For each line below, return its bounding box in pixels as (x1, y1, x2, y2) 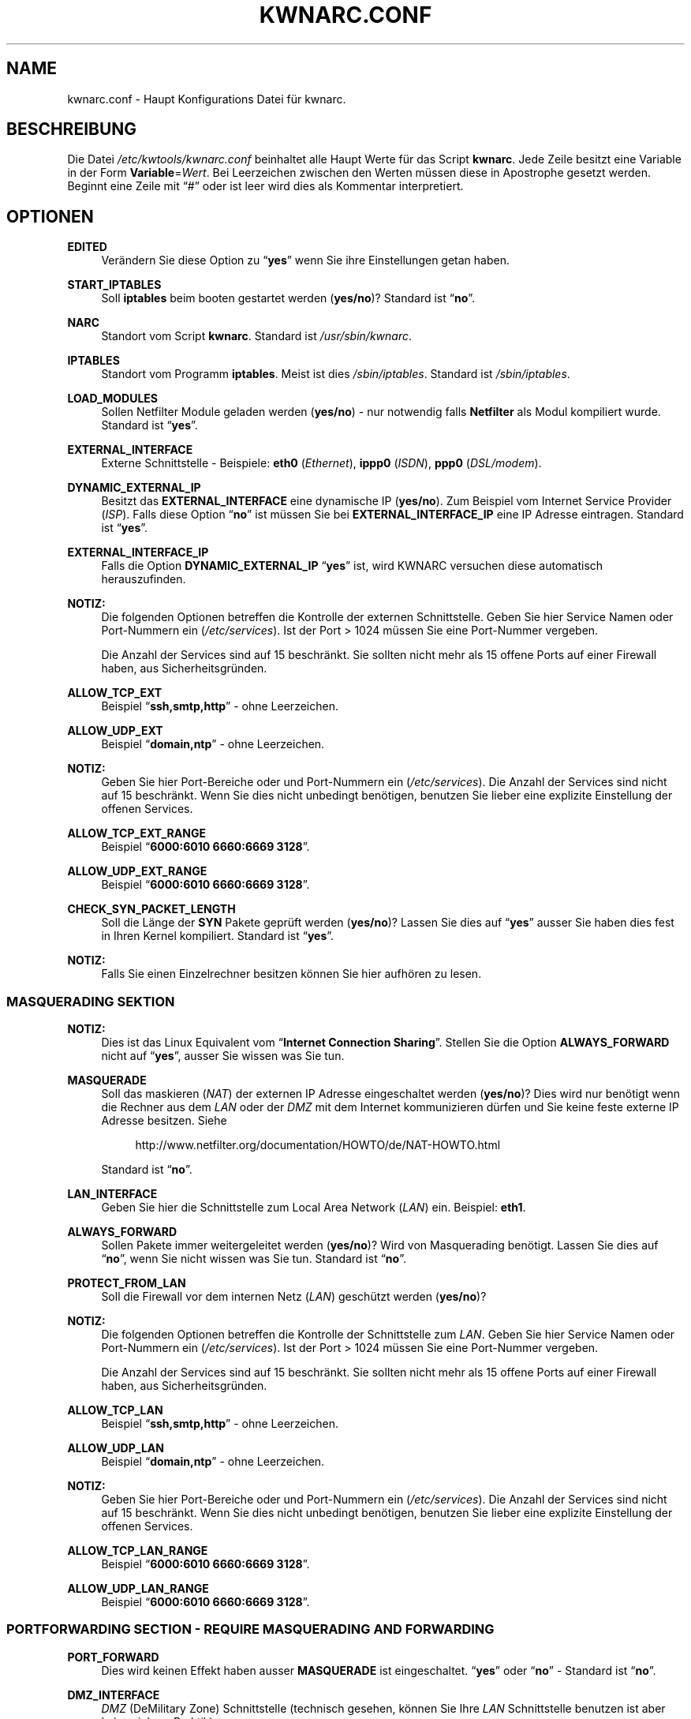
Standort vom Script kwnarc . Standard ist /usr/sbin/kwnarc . (101, 329, 413, 343)
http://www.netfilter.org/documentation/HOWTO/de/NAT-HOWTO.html (135, 1138, 501, 1152)
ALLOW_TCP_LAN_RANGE (67, 1544, 208, 1558)
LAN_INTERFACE (67, 1187, 158, 1201)
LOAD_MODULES (67, 391, 159, 406)
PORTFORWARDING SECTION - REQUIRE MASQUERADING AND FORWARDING (6, 1621, 495, 1638)
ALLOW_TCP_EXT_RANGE (67, 826, 206, 841)
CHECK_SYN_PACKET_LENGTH (67, 902, 236, 916)
